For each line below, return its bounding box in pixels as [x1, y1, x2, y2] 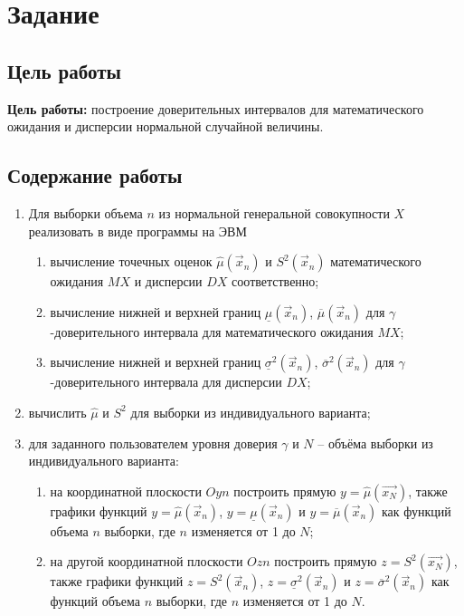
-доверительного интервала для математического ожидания [50, 322, 374, 341]
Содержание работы [7, 161, 183, 189]
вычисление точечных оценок [50, 252, 213, 271]
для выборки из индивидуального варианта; [130, 402, 371, 421]
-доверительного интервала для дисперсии [50, 372, 282, 391]
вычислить [28, 402, 87, 421]
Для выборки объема [28, 203, 143, 222]
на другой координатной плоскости [50, 552, 243, 571]
